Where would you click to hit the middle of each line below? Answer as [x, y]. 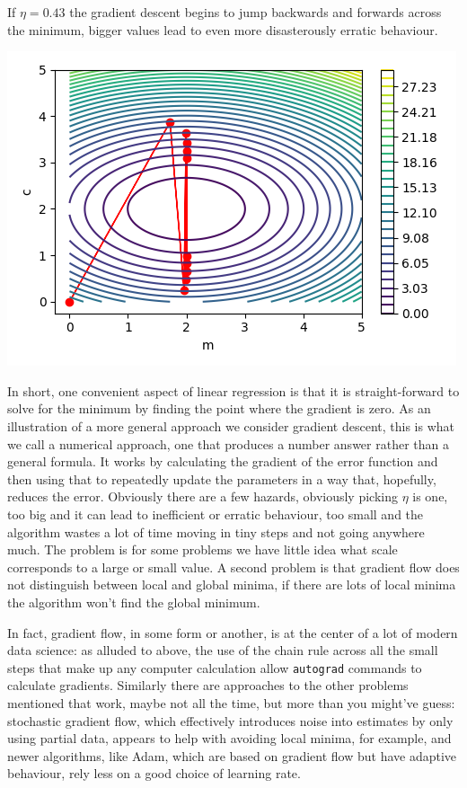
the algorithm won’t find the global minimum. [134, 602]
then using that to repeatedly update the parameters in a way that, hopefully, [222, 478]
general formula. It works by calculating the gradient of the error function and [223, 461]
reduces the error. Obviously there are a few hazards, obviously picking [203, 496]
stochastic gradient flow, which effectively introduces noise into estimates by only [230, 720]
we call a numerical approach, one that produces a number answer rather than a [228, 443]
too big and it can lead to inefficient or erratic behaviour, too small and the [216, 514]
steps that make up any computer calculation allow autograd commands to [215, 667]
